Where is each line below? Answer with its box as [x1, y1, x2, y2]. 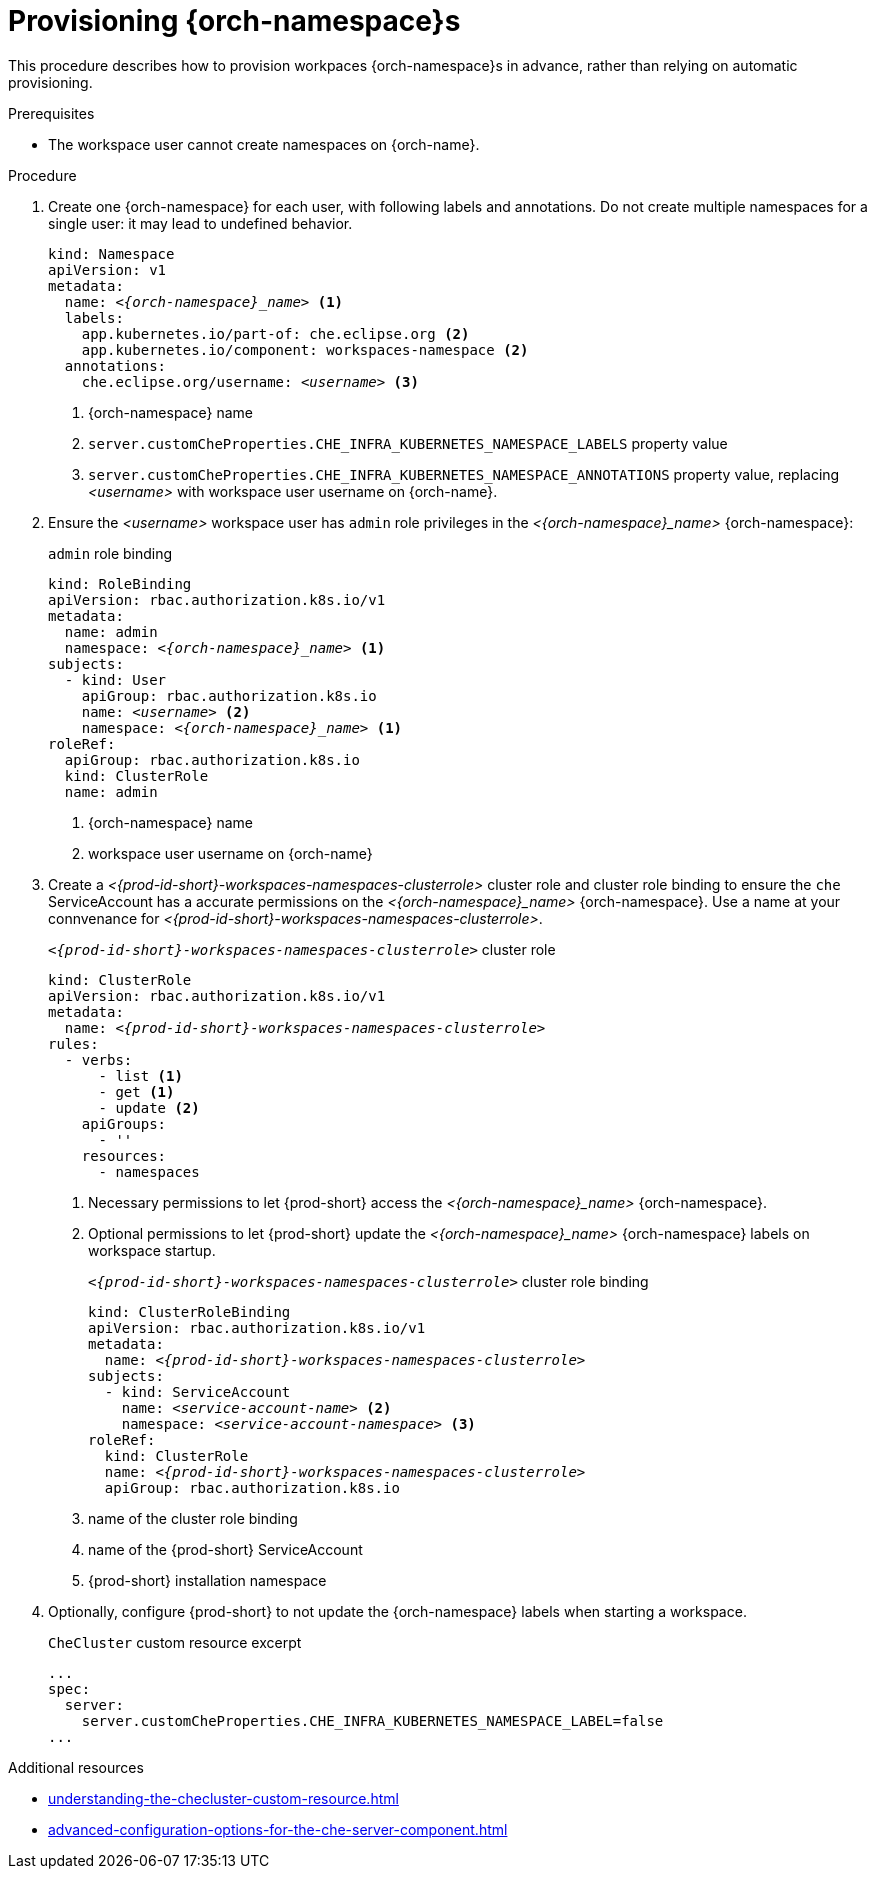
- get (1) [98, 1083, 175, 1100]
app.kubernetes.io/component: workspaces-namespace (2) [81, 341, 529, 358]
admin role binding [48, 544, 173, 562]
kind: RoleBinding [48, 575, 192, 592]
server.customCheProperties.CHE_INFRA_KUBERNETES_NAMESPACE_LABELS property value [88, 434, 728, 452]
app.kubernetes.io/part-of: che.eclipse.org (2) [81, 325, 470, 342]
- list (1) [98, 1067, 183, 1084]
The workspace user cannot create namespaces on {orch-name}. [48, 135, 480, 153]
